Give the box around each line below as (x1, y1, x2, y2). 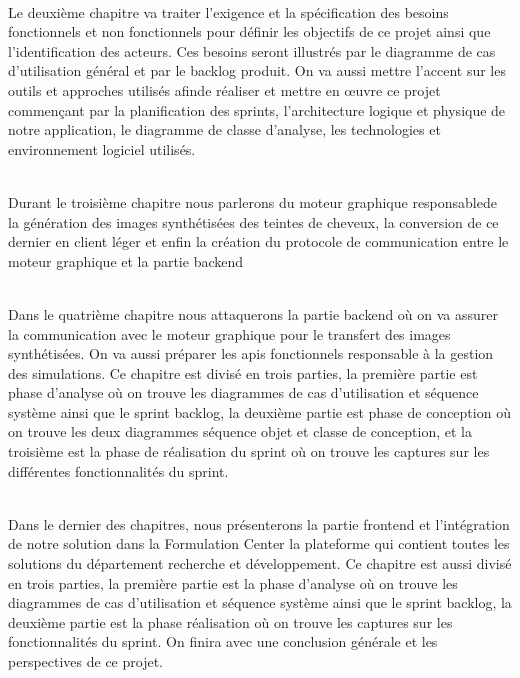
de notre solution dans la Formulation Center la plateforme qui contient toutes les (8, 533, 510, 554)
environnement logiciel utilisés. (8, 138, 196, 159)
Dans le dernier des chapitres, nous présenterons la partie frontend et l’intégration (8, 513, 510, 534)
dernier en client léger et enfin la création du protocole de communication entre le (8, 231, 509, 252)
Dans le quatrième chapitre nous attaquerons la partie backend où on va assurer (8, 303, 499, 324)
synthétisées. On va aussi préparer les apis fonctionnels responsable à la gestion (8, 343, 494, 364)
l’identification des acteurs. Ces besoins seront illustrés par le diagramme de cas (8, 40, 496, 61)
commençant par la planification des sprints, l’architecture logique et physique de (8, 99, 506, 120)
